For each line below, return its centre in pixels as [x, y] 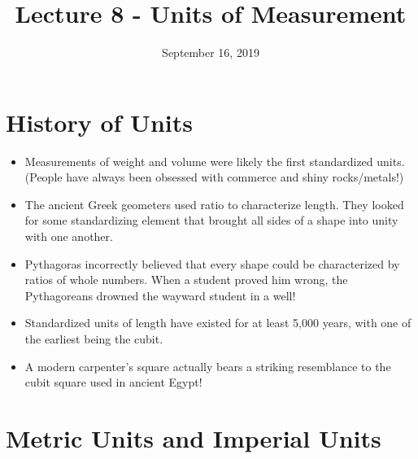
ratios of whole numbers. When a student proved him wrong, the [186, 280]
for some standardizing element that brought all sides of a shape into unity [211, 220]
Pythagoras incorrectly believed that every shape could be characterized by [212, 263]
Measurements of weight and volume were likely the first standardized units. [215, 161]
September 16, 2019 [211, 52]
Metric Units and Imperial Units [194, 437]
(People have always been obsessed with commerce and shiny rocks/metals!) [214, 177]
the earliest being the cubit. [94, 339]
